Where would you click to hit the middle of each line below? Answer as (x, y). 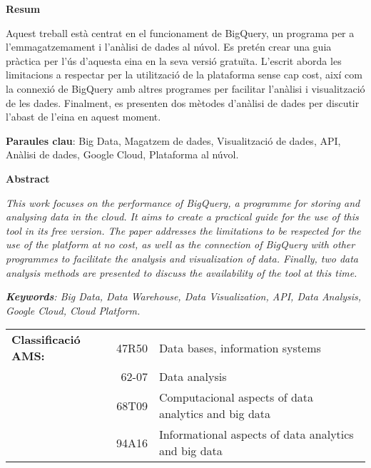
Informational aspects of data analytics (256, 434)
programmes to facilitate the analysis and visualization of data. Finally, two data (182, 258)
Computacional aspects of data (236, 397)
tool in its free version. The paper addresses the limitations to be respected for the (183, 230)
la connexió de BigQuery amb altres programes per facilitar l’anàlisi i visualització (185, 88)
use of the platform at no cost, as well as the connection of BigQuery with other (181, 244)
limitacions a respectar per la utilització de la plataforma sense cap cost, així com (184, 75)
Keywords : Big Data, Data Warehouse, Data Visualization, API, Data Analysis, (184, 296)
